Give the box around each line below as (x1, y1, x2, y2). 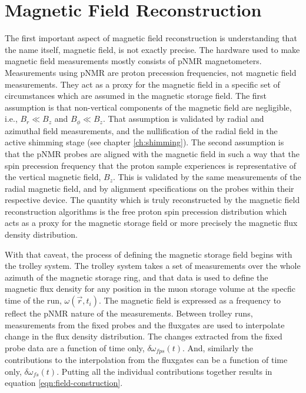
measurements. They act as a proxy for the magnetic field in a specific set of (5, 78, 280, 90)
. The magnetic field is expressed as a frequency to (98, 294, 281, 307)
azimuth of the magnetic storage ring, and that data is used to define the (5, 271, 268, 283)
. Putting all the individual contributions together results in (56, 365, 272, 377)
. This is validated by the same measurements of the (113, 171, 301, 183)
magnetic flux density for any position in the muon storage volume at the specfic (5, 282, 295, 295)
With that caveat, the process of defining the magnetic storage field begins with (5, 248, 292, 260)
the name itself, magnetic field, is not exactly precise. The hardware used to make (5, 43, 300, 55)
